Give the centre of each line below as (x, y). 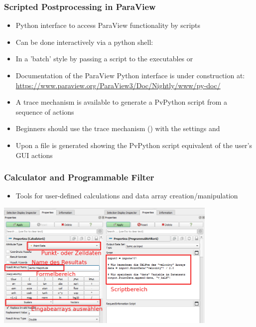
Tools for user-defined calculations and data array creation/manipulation (127, 196)
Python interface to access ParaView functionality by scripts (108, 25)
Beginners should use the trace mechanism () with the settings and (118, 128)
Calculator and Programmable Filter (79, 177)
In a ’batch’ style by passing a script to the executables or (104, 59)
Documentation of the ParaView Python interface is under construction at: (130, 75)
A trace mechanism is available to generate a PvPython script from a (122, 102)
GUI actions (34, 155)
